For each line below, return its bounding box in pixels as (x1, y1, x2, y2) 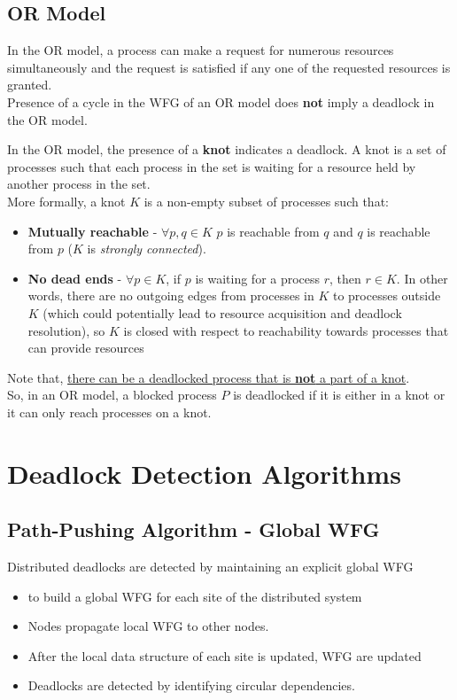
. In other (396, 268, 448, 287)
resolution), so (27, 321, 105, 339)
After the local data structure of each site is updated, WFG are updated (27, 646, 422, 665)
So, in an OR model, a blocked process (7, 385, 217, 404)
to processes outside (332, 286, 441, 305)
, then (329, 268, 361, 287)
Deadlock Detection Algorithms (7, 455, 401, 491)
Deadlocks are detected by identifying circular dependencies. (27, 676, 355, 695)
